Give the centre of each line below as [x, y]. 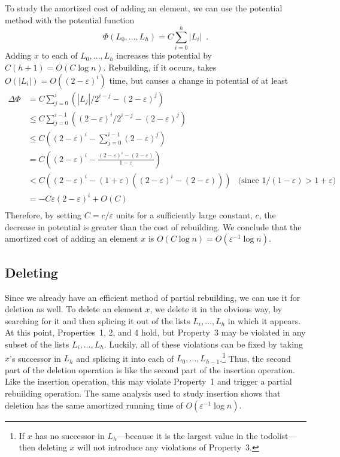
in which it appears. [264, 320]
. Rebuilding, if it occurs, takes [160, 67]
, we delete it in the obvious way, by [216, 309]
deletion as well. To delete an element [74, 309]
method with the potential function [70, 19]
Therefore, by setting [43, 215]
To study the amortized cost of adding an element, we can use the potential [144, 8]
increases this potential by [164, 55]
